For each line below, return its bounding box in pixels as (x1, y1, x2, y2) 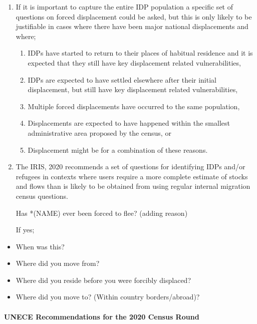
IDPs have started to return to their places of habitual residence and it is (28, 48, 253, 58)
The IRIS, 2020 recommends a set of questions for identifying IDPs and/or (16, 161, 245, 172)
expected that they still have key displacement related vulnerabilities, (28, 57, 241, 68)
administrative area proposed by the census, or (28, 127, 171, 138)
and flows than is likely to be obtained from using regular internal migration (16, 181, 250, 191)
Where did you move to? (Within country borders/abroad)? (16, 291, 200, 302)
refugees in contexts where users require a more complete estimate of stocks (16, 171, 248, 181)
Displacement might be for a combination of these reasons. (28, 144, 208, 155)
